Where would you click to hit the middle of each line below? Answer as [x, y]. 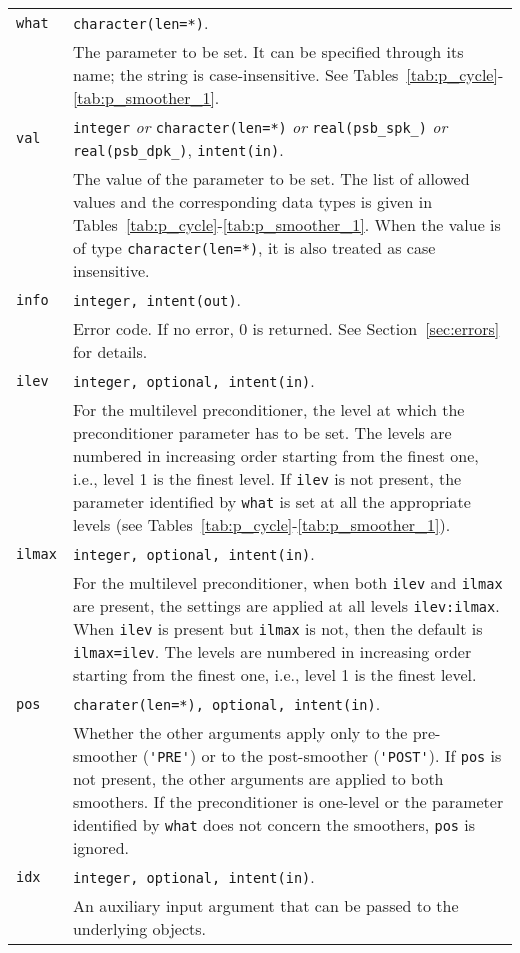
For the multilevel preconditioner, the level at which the [268, 409]
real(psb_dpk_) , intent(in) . [178, 149]
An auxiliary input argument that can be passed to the [265, 905]
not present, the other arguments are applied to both [258, 778]
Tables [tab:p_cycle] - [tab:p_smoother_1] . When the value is [286, 224]
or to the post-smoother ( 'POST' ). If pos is [351, 755]
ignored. [100, 847]
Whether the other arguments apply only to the [240, 732]
